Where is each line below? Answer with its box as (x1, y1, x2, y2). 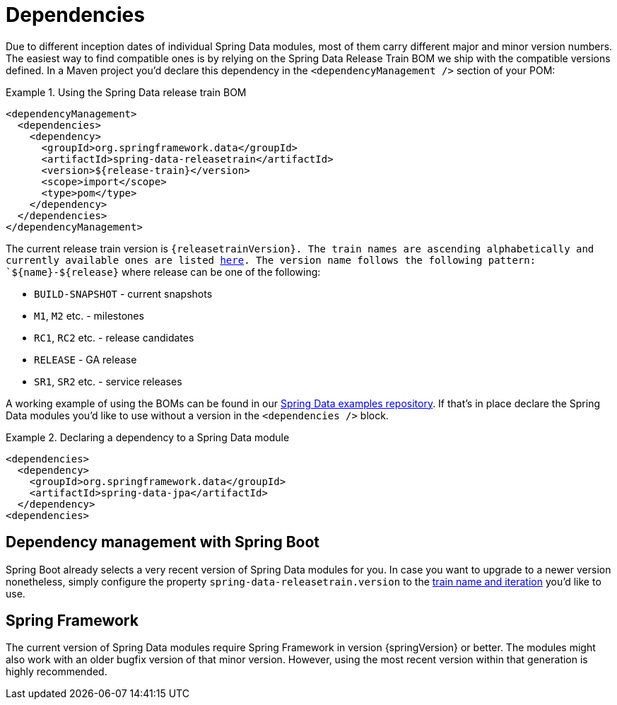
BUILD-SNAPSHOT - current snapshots (34, 287, 213, 300)
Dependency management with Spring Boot (6, 533, 320, 552)
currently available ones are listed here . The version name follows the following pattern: (6, 254, 536, 266)
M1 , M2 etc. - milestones (34, 309, 144, 322)
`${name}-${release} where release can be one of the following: (6, 265, 321, 278)
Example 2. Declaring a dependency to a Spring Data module (6, 431, 290, 443)
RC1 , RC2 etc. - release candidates (34, 331, 194, 344)
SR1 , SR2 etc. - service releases (34, 375, 182, 388)
